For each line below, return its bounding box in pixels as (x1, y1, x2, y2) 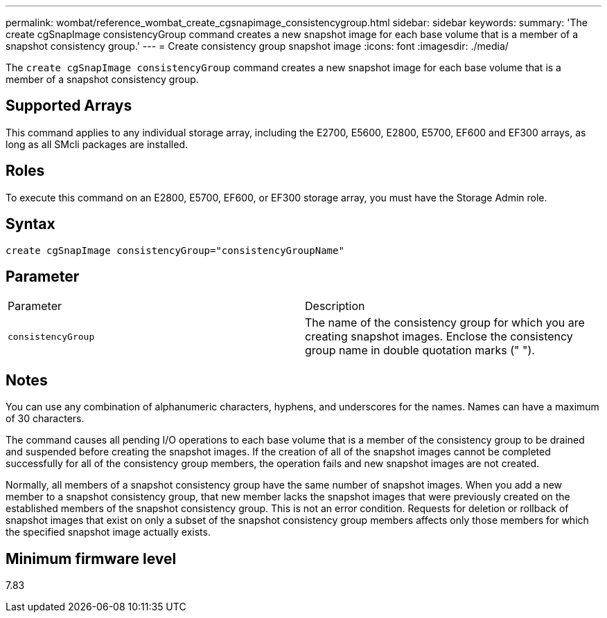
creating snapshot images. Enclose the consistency (305, 329, 573, 344)
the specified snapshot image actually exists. (6, 526, 211, 538)
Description (305, 299, 365, 313)
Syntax (6, 215, 55, 233)
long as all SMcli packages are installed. (6, 138, 188, 150)
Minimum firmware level (6, 549, 177, 567)
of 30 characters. (6, 412, 85, 425)
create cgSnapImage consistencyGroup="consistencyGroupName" (6, 244, 344, 256)
